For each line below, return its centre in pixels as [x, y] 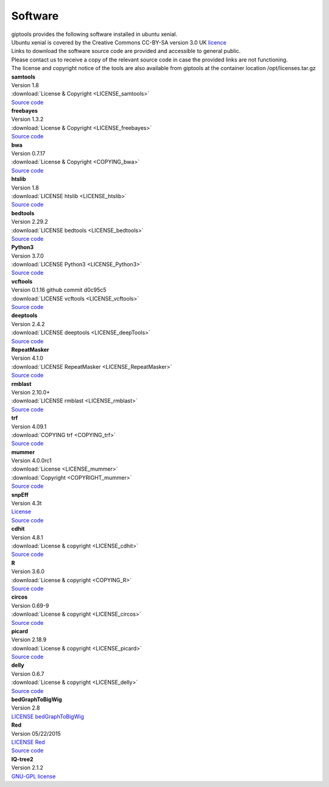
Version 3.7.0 [27, 255]
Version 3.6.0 [28, 572]
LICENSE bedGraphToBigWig [48, 716]
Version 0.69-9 [30, 605]
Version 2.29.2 [30, 222]
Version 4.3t [27, 504]
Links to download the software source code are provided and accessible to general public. [126, 51]
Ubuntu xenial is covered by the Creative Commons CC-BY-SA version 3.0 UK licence [119, 42]
